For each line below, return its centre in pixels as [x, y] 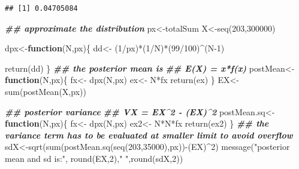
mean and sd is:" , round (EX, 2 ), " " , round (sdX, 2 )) [94, 158]
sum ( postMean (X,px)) [46, 91]
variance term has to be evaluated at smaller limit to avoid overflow [149, 135]
